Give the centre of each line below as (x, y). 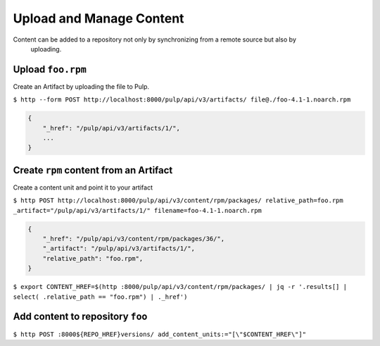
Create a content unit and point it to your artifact (83, 187)
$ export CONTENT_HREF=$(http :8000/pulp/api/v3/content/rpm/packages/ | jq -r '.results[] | (180, 287)
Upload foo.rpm (50, 69)
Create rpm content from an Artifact (93, 170)
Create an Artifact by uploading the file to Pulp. (81, 86)
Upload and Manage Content (99, 18)
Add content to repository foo (80, 317)
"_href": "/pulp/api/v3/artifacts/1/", (112, 128)
